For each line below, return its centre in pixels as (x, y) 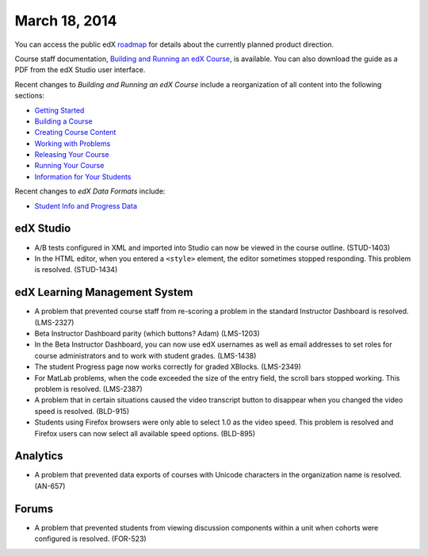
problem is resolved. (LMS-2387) (88, 389)
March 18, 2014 (66, 21)
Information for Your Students (83, 176)
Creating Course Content (75, 132)
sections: (30, 96)
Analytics (39, 456)
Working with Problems (73, 144)
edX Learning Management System (104, 292)
